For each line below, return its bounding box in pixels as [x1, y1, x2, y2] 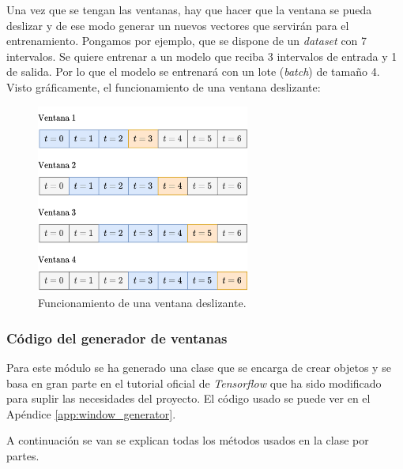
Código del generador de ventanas [6, 328, 228, 347]
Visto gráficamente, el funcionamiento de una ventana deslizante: [6, 78, 321, 95]
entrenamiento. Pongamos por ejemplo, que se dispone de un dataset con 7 [6, 32, 367, 49]
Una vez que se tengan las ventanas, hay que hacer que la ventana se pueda [6, 2, 372, 17]
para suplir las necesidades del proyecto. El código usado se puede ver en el [6, 390, 371, 407]
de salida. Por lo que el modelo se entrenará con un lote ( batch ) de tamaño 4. [6, 63, 380, 80]
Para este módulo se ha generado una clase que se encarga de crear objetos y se [6, 359, 391, 376]
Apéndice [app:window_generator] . [6, 405, 176, 422]
